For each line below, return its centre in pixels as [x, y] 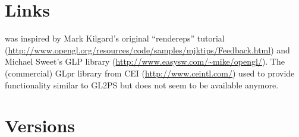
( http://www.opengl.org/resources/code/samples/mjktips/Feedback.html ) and [147, 50]
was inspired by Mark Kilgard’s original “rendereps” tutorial [115, 38]
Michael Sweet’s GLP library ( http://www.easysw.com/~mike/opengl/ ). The [145, 61]
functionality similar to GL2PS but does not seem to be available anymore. [142, 85]
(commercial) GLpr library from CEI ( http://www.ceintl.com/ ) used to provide [150, 73]
